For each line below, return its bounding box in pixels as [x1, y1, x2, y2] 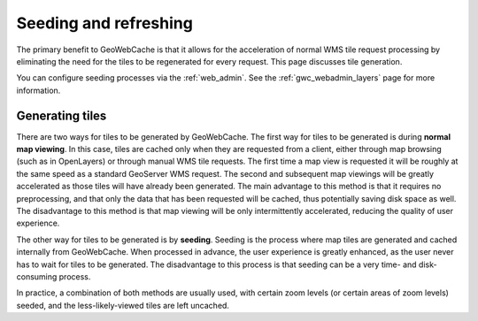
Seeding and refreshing [16, 13, 194, 33]
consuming [16, 271, 58, 282]
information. [16, 85, 61, 96]
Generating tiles [16, 108, 107, 123]
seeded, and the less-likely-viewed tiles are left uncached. [16, 300, 230, 310]
